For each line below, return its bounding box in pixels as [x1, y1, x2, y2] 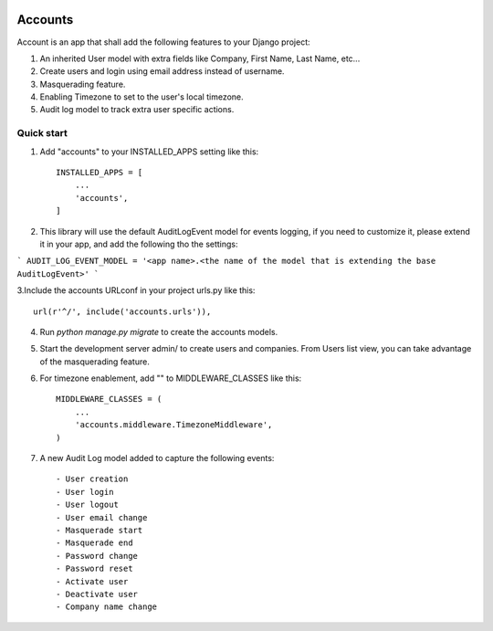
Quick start [16, 127, 68, 140]
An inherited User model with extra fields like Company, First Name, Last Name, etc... [39, 53, 361, 64]
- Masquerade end [56, 538, 133, 548]
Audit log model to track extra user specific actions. [39, 104, 235, 115]
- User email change [56, 512, 148, 522]
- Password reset [56, 563, 133, 574]
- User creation [56, 474, 129, 484]
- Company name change [56, 602, 158, 612]
